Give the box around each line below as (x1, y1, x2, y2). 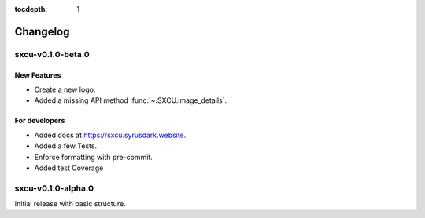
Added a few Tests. (34, 141, 98, 151)
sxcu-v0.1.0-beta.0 (14, 49, 90, 60)
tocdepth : (14, 5, 48, 13)
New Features (14, 71, 61, 80)
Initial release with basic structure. (14, 199, 126, 209)
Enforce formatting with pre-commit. (34, 152, 153, 162)
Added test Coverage (34, 163, 104, 173)
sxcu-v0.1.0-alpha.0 (14, 183, 94, 194)
